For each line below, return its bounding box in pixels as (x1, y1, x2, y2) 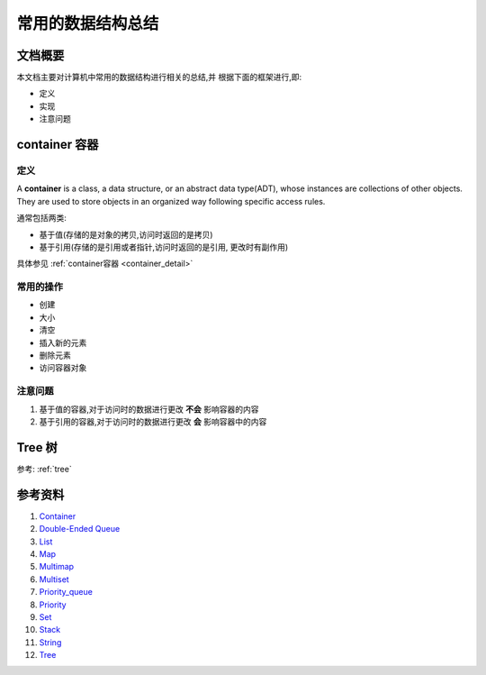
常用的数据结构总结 (16, 14, 159, 33)
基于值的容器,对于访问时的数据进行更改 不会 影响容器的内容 (39, 404, 259, 415)
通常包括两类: (16, 213, 67, 223)
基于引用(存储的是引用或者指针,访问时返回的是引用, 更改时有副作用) (39, 242, 289, 252)
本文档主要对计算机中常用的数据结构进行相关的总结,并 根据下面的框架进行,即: (16, 72, 302, 83)
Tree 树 (16, 440, 58, 455)
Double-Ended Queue (39, 524, 121, 534)
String (39, 636, 62, 648)
